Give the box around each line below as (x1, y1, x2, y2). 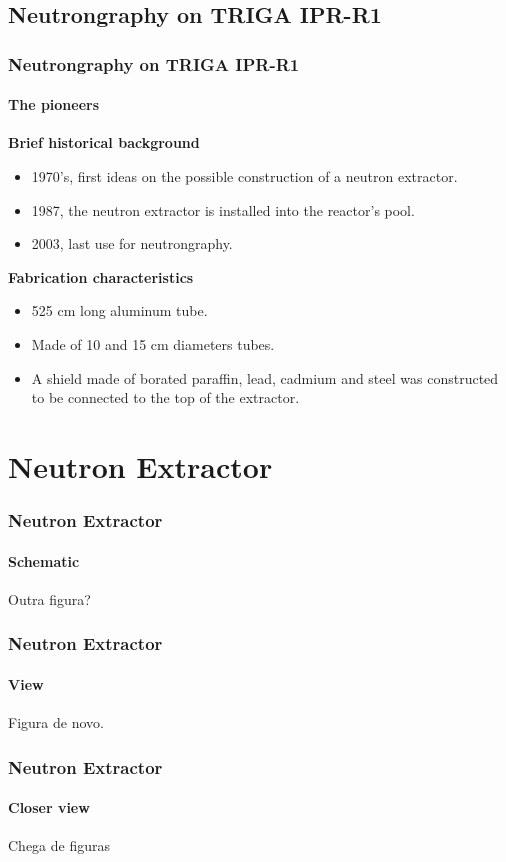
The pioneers (8, 94, 100, 115)
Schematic (8, 550, 80, 571)
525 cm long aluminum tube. (31, 300, 208, 321)
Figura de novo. (8, 712, 104, 733)
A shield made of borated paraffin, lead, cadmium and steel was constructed (31, 367, 499, 388)
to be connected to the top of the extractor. (31, 387, 300, 408)
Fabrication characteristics (8, 266, 194, 287)
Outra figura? (8, 588, 91, 609)
